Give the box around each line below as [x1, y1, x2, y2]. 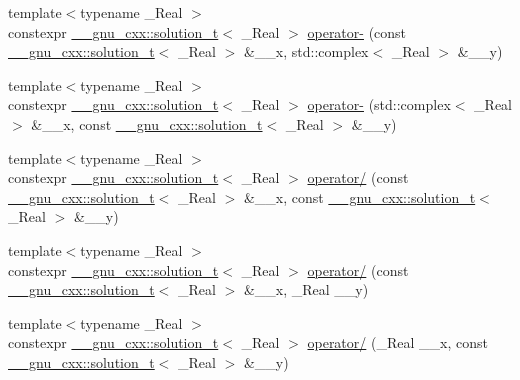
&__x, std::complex [243, 41, 369, 62]
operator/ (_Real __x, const [307, 332, 488, 353]
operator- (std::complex [307, 94, 451, 115]
